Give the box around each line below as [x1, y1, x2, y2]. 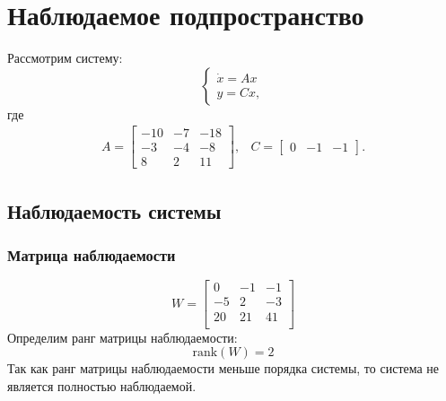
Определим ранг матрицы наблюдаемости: [7, 327, 238, 346]
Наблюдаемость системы [7, 196, 222, 224]
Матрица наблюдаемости [7, 244, 176, 266]
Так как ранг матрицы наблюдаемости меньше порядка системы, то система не [7, 359, 440, 378]
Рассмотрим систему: [7, 48, 123, 67]
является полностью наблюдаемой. [7, 376, 197, 395]
